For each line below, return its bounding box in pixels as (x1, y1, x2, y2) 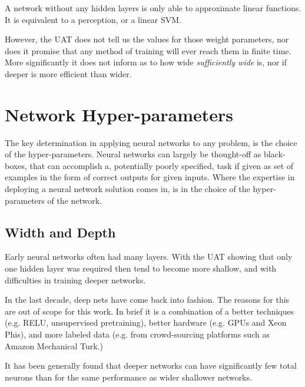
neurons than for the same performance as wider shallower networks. (5, 371, 252, 383)
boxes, (5, 159, 27, 171)
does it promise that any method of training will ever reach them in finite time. (5, 44, 291, 57)
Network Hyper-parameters (5, 102, 234, 126)
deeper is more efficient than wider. (5, 67, 132, 80)
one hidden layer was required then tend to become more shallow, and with (5, 262, 277, 274)
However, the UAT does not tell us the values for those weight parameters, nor (5, 33, 289, 45)
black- (263, 148, 286, 160)
